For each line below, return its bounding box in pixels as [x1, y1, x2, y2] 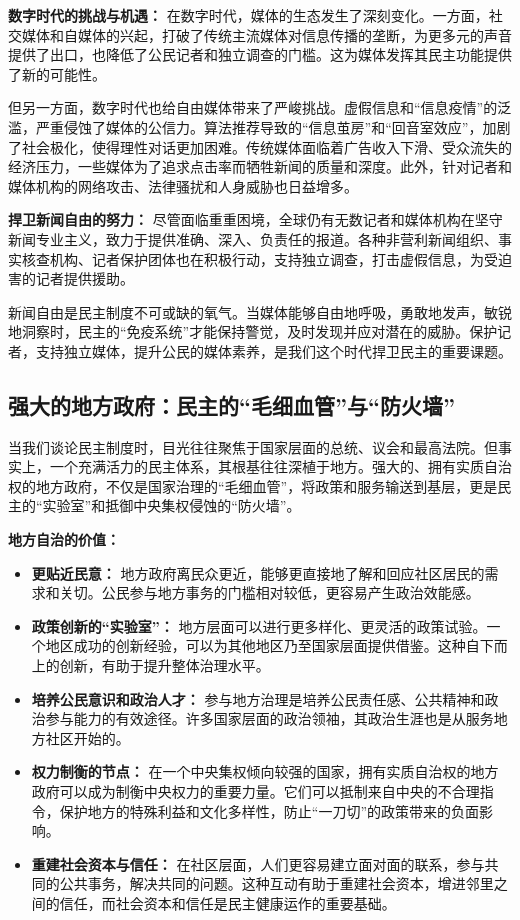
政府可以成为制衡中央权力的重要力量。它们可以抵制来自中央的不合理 [31, 781, 480, 802]
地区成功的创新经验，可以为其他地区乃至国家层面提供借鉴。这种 [45, 635, 466, 656]
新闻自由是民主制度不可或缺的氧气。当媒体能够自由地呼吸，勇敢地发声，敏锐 [8, 301, 512, 322]
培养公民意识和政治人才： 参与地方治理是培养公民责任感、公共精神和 [31, 688, 485, 709]
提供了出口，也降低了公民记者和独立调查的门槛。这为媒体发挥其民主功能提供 [8, 44, 512, 65]
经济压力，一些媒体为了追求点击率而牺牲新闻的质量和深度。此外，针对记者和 [8, 156, 512, 177]
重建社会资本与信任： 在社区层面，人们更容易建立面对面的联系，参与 [31, 853, 485, 874]
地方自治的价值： [8, 529, 120, 550]
